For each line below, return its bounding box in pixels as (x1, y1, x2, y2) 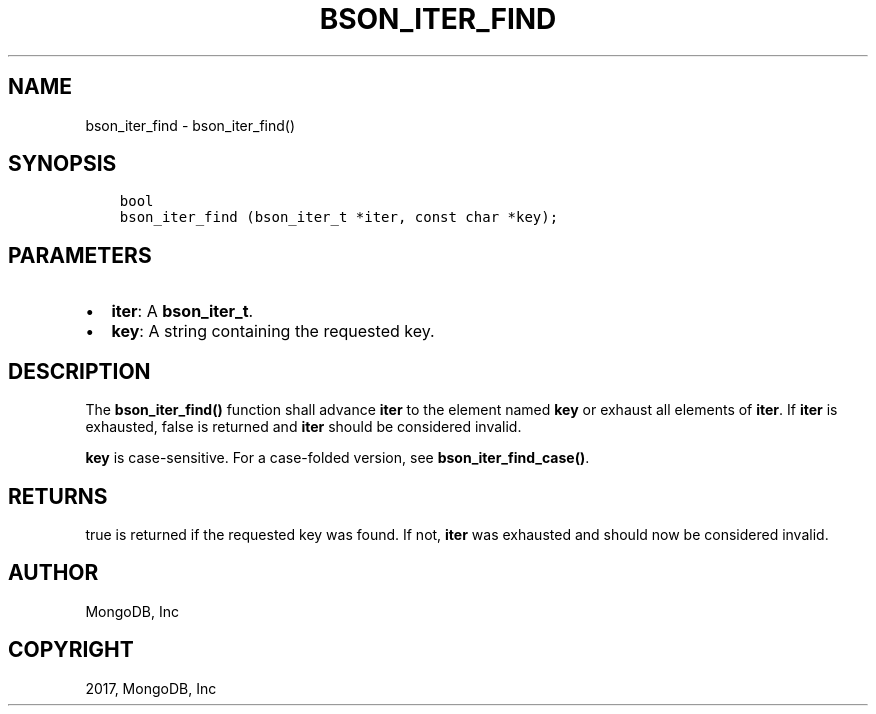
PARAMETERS (8, 242, 152, 268)
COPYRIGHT (8, 637, 134, 663)
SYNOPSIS (8, 151, 117, 177)
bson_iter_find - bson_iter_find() (85, 116, 296, 134)
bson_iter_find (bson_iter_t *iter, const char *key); (119, 209, 559, 226)
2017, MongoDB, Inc (85, 679, 217, 697)
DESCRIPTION (8, 358, 151, 384)
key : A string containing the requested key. (111, 321, 435, 342)
